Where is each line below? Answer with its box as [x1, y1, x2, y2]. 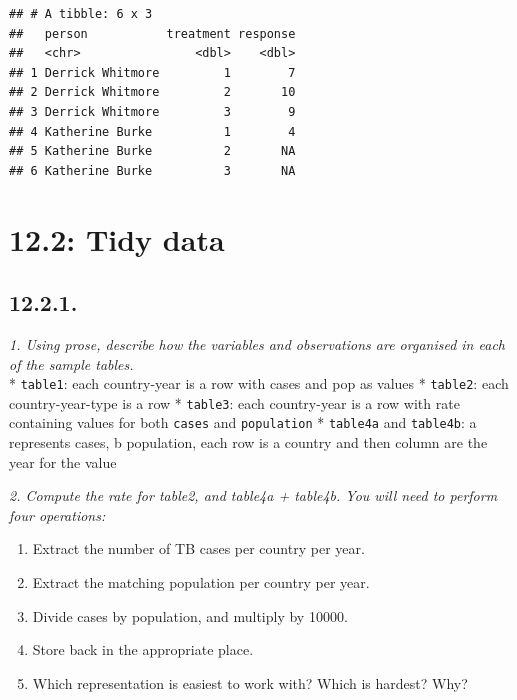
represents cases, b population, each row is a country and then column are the [9, 432, 488, 453]
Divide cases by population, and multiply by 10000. [32, 605, 348, 626]
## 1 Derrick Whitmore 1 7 [9, 65, 296, 80]
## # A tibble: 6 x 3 [9, 7, 153, 21]
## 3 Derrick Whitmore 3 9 [9, 104, 296, 119]
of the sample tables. [9, 353, 134, 374]
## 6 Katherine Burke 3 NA [9, 163, 296, 178]
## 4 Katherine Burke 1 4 [9, 124, 296, 139]
